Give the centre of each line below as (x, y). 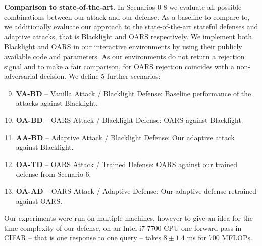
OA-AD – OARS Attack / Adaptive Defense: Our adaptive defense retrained (136, 191)
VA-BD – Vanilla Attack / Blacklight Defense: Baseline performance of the (134, 93)
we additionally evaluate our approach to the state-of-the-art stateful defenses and (131, 27)
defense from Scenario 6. (54, 174)
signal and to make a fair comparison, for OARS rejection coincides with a (119, 66)
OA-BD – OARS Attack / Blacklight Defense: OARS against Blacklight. (129, 120)
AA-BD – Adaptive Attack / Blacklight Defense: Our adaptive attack (125, 137)
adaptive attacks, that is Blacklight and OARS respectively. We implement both (128, 36)
